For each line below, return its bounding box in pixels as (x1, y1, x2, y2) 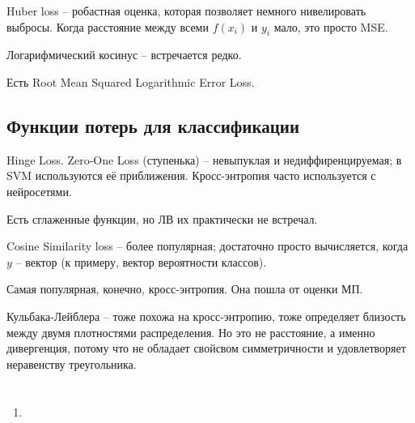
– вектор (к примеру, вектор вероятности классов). (15, 253, 267, 270)
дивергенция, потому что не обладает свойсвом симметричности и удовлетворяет (6, 340, 406, 357)
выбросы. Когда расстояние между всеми (6, 18, 209, 35)
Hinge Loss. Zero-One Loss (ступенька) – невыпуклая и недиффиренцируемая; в (6, 151, 402, 168)
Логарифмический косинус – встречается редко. (6, 46, 242, 63)
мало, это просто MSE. (273, 18, 388, 35)
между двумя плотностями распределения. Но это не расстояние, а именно (6, 323, 375, 340)
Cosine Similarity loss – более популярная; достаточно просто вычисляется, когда (6, 237, 409, 254)
